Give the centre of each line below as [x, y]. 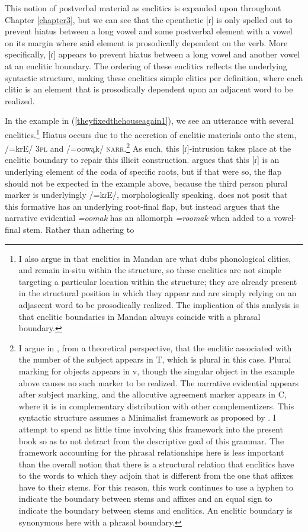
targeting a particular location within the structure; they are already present [158, 281]
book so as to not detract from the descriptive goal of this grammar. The [151, 440]
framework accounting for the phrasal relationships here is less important [151, 452]
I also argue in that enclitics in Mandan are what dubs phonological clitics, [155, 258]
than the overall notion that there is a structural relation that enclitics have [156, 464]
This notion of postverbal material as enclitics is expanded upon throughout [143, 8]
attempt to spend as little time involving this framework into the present [151, 429]
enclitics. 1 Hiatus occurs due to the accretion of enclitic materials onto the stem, [151, 133]
